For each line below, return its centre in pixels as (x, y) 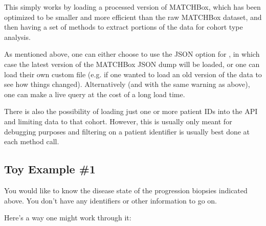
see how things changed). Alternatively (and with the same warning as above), (127, 84)
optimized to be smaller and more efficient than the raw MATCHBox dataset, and (133, 17)
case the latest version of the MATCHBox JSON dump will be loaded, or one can (132, 64)
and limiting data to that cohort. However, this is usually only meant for (118, 121)
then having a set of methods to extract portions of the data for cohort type (124, 27)
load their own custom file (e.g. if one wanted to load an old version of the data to (133, 74)
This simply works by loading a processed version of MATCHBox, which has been (132, 7)
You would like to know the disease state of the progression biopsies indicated (126, 190)
